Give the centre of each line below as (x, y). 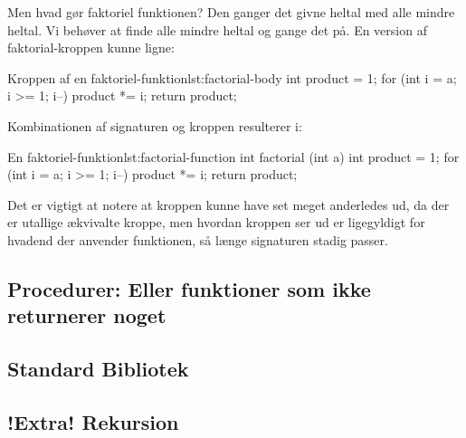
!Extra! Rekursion (93, 421)
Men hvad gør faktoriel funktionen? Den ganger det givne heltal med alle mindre (231, 12)
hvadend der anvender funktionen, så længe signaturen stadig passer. (198, 239)
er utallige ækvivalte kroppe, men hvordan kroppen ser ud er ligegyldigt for (216, 222)
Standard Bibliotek (98, 369)
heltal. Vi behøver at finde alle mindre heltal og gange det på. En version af (217, 29)
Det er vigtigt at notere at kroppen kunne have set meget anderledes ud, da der (228, 204)
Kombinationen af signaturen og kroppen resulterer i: (155, 125)
